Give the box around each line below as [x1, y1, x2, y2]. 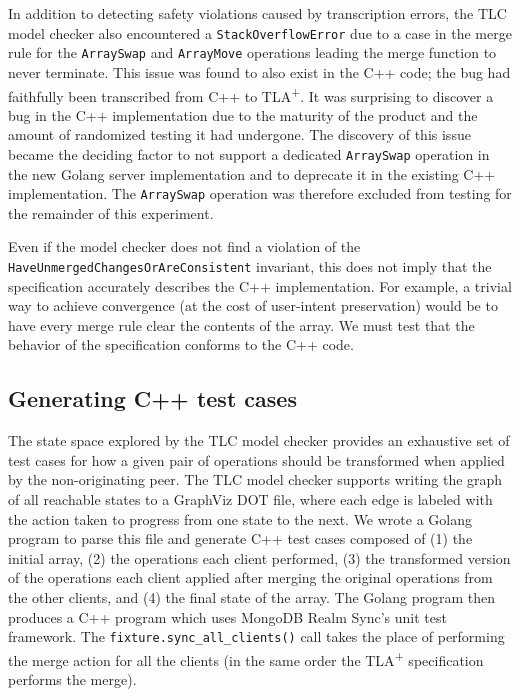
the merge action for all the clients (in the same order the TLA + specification [8, 646, 484, 670]
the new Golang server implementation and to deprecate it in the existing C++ [8, 163, 496, 184]
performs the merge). [8, 669, 137, 690]
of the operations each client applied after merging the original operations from [8, 567, 493, 588]
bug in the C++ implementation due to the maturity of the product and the [8, 104, 478, 125]
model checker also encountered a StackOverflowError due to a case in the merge [8, 22, 512, 43]
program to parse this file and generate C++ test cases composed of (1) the [8, 528, 473, 549]
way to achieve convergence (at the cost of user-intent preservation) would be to [8, 295, 498, 316]
